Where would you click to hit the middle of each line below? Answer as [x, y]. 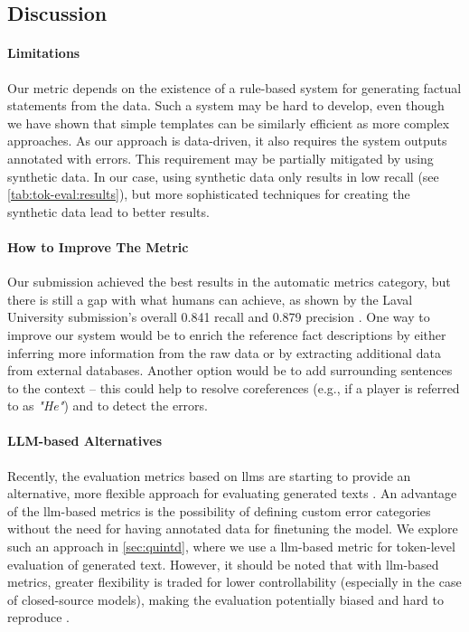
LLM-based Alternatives [85, 441]
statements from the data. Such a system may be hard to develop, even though [226, 105]
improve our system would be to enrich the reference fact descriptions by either [227, 334]
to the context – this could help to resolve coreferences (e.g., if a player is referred [234, 387]
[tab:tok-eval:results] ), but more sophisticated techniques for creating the [209, 194]
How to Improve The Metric [98, 246]
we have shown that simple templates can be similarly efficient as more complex [229, 123]
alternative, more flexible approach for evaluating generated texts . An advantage [232, 493]
